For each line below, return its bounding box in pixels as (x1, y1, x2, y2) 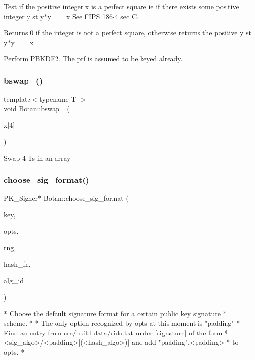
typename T (39, 94, 76, 104)
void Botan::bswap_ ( (4, 103, 70, 113)
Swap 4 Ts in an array (4, 153, 71, 163)
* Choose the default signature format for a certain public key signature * (4, 308, 227, 318)
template (4, 94, 30, 104)
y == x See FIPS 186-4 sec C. (47, 11, 139, 21)
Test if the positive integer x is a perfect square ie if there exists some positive (4, 1, 239, 11)
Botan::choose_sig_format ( (43, 193, 129, 203)
